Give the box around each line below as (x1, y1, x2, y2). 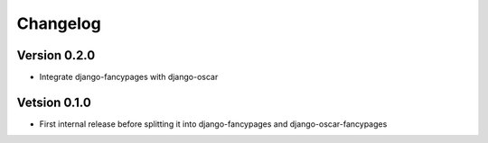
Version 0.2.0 (16, 48, 96, 63)
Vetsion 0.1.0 (16, 94, 92, 110)
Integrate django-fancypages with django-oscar (39, 72, 219, 83)
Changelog (16, 13, 101, 33)
